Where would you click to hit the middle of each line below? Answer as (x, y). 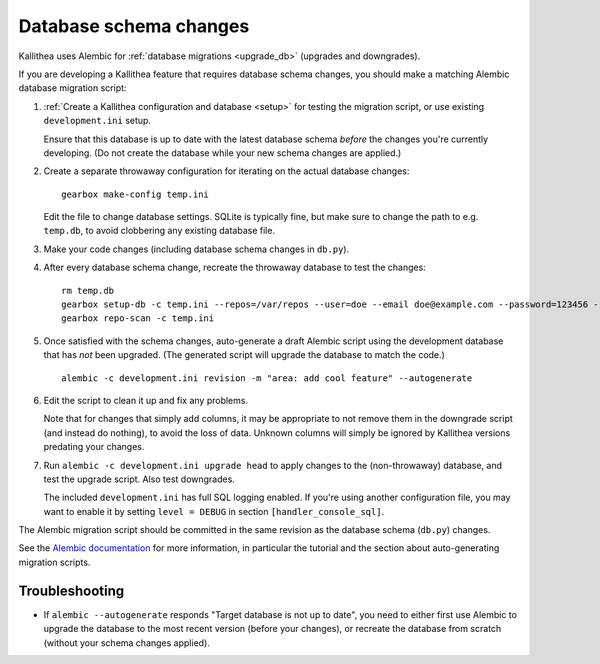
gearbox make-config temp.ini (135, 194)
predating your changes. (94, 447)
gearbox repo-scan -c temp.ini (138, 318)
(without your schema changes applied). (126, 642)
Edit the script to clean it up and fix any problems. (146, 400)
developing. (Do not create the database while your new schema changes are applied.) (222, 152)
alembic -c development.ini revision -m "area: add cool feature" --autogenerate (267, 378)
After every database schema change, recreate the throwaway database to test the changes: (235, 267)
